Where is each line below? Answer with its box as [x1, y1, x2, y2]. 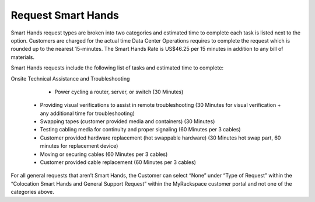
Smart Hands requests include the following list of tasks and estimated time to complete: [10, 64, 224, 71]
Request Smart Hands [10, 9, 119, 22]
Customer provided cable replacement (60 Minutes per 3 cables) [40, 159, 197, 166]
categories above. [10, 189, 55, 196]
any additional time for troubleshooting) [40, 110, 135, 117]
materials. [10, 53, 35, 61]
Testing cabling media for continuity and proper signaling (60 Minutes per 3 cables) [40, 126, 242, 133]
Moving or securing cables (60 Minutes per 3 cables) [40, 151, 168, 158]
